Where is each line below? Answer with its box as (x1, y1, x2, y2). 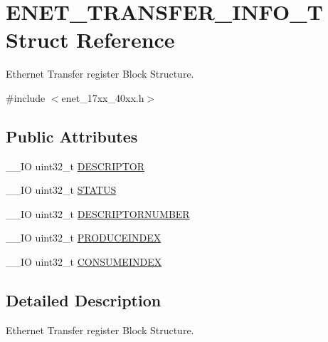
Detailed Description (6, 289, 162, 311)
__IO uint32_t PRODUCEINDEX (6, 230, 162, 245)
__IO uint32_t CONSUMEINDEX (6, 254, 162, 269)
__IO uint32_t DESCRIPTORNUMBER (6, 206, 190, 221)
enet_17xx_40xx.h (61, 90, 144, 105)
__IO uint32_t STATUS (6, 182, 117, 197)
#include (6, 90, 46, 105)
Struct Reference (6, 25, 175, 54)
